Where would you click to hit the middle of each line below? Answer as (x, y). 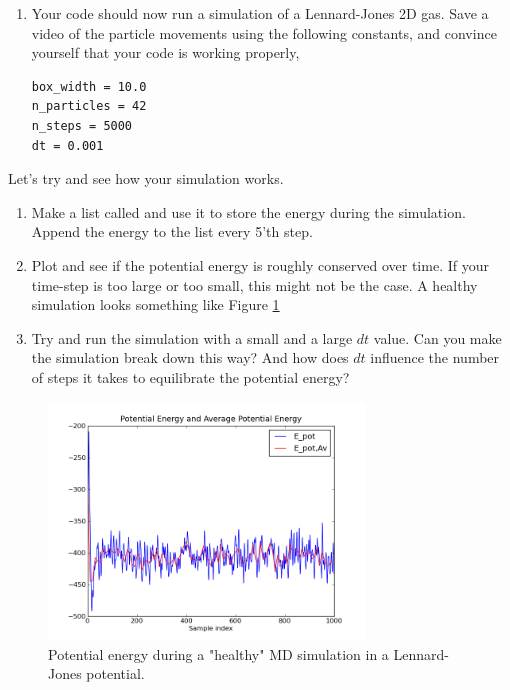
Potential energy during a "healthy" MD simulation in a (218, 653)
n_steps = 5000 (82, 125)
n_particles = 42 (89, 106)
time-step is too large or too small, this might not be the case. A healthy (254, 284)
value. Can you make (437, 337)
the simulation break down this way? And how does (190, 357)
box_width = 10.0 (89, 86)
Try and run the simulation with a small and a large (192, 337)
